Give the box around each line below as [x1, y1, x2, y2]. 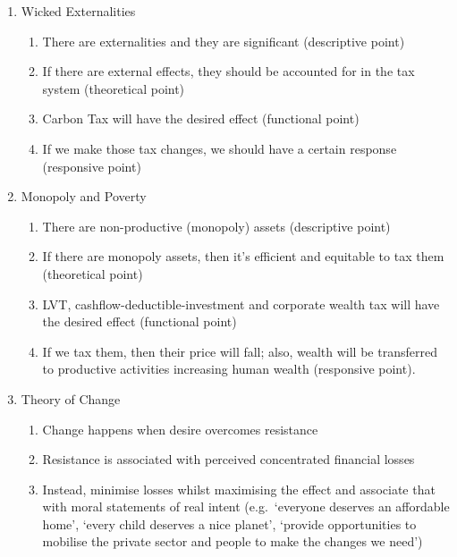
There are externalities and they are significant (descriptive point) [42, 31, 405, 50]
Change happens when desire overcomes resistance [42, 419, 318, 438]
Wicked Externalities [21, 2, 136, 20]
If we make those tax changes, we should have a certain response [42, 139, 397, 157]
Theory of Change [21, 389, 121, 408]
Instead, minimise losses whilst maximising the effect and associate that [42, 479, 436, 498]
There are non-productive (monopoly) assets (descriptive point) [42, 216, 391, 235]
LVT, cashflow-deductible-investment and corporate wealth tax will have [42, 294, 440, 313]
